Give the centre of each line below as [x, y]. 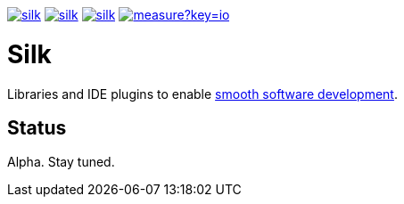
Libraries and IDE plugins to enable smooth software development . [202, 94]
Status [37, 127]
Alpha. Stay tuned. [61, 162]
